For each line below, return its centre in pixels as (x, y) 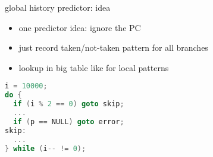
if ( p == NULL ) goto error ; (69, 121)
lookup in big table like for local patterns (94, 67)
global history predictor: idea (58, 7)
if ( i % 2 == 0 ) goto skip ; (69, 104)
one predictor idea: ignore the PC (80, 27)
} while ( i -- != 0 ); (46, 148)
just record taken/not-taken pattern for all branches (113, 47)
